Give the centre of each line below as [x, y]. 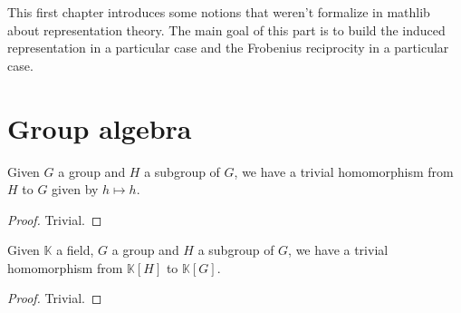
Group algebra [100, 127]
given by [75, 189]
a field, [75, 250]
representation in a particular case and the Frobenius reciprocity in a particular [228, 48]
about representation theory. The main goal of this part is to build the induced [226, 29]
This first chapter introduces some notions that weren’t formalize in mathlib [219, 12]
